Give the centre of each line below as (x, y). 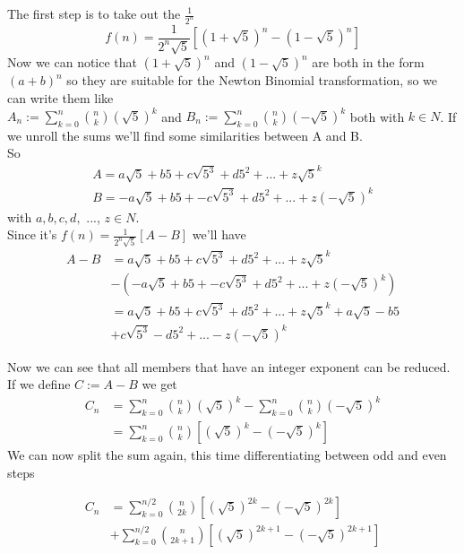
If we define (39, 384)
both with (377, 116)
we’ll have (219, 234)
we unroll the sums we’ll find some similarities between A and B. (185, 135)
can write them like (60, 97)
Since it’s (32, 234)
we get (159, 384)
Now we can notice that (73, 62)
